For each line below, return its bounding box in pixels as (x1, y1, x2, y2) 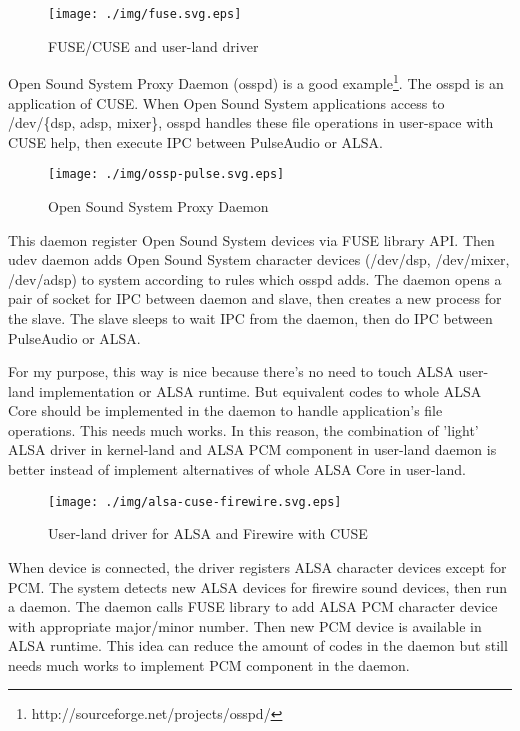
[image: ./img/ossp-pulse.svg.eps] (48, 167, 285, 182)
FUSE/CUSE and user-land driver (48, 35, 259, 56)
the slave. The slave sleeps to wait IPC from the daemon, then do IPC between (8, 307, 493, 328)
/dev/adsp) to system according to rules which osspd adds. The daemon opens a (8, 268, 502, 289)
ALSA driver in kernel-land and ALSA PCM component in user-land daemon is (8, 439, 497, 460)
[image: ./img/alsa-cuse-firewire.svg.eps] (48, 494, 342, 509)
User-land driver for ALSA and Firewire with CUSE (48, 523, 368, 544)
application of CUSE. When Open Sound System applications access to (8, 92, 445, 113)
